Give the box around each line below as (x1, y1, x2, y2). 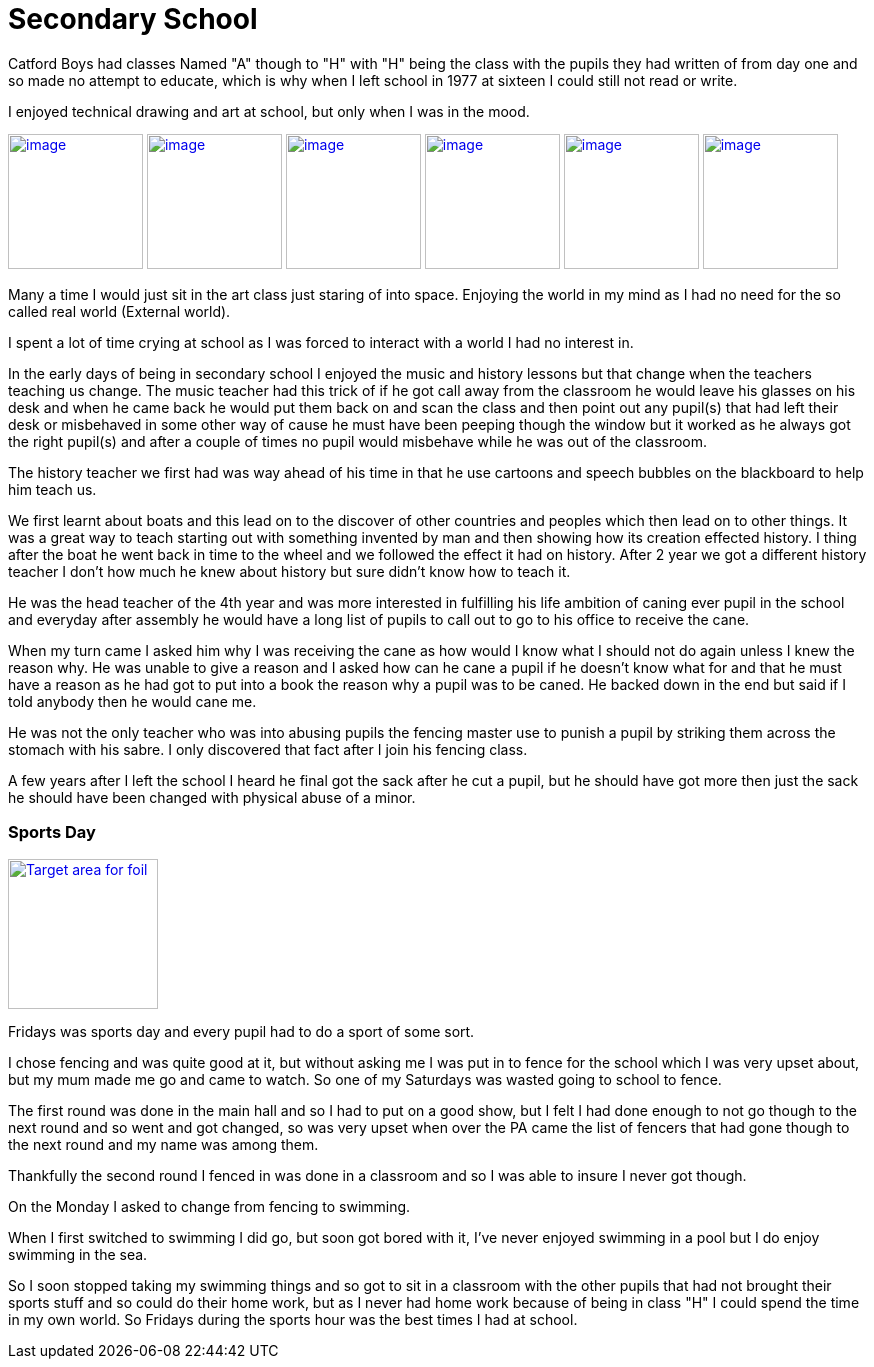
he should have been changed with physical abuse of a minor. (8, 788, 416, 806)
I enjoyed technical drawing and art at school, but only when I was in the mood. (8, 102, 530, 120)
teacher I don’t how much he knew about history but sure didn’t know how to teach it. (8, 562, 571, 580)
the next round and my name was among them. (8, 1135, 319, 1153)
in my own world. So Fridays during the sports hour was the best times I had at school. (8, 1310, 578, 1328)
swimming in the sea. (8, 1245, 148, 1263)
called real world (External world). (8, 302, 231, 320)
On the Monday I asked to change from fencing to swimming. (8, 1197, 411, 1215)
